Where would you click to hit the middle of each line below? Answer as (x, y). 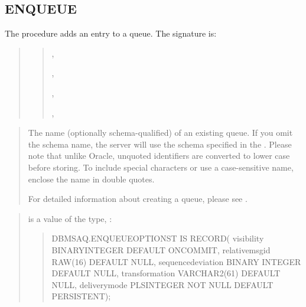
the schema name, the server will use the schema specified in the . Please (160, 144)
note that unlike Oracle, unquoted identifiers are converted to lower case (159, 156)
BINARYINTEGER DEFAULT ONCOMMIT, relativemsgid (161, 249)
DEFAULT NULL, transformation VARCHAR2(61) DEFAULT (166, 273)
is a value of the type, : (70, 218)
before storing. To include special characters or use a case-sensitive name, (161, 167)
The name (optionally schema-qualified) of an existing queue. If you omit (160, 133)
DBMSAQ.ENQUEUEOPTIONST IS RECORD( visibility (158, 238)
